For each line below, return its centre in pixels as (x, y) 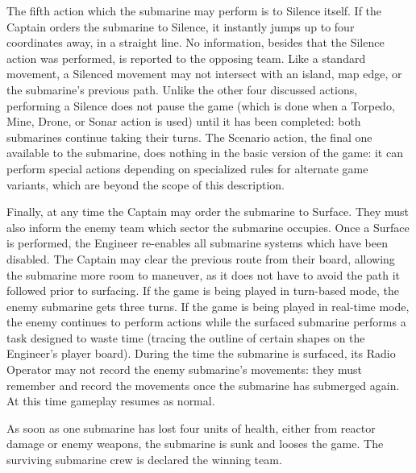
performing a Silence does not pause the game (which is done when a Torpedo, (201, 105)
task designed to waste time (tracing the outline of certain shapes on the (186, 337)
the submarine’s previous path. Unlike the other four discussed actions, (182, 89)
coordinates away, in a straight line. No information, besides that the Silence (196, 42)
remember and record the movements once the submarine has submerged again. (203, 385)
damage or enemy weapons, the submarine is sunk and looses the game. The (195, 444)
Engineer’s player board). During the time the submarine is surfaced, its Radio (201, 353)
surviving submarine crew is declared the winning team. (144, 460)
